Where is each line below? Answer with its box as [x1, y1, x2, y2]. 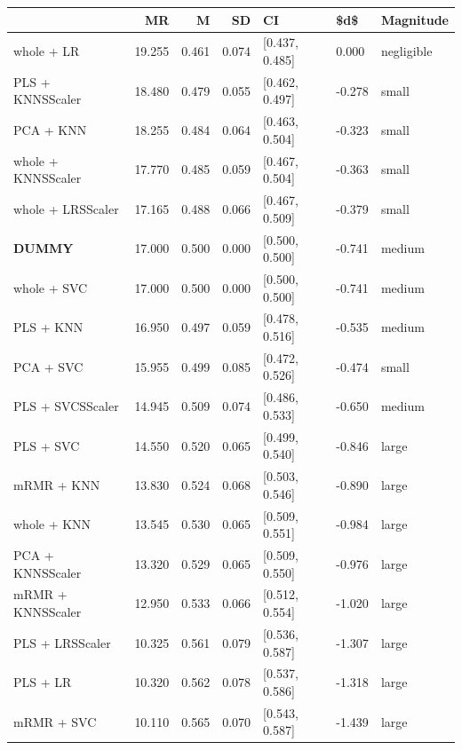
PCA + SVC [13, 357, 84, 375]
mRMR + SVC [13, 712, 97, 730]
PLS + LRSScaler [13, 633, 111, 651]
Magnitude [380, 10, 449, 28]
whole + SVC [13, 278, 88, 296]
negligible [380, 42, 433, 60]
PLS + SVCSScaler [13, 397, 119, 415]
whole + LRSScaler [13, 199, 119, 217]
